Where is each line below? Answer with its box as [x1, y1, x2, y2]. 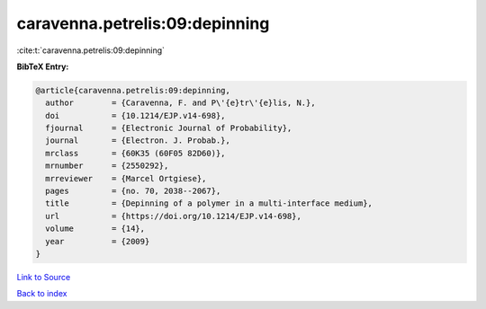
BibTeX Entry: [16, 61, 69, 72]
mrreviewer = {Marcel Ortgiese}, [45, 173, 207, 183]
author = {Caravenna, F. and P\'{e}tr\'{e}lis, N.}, [45, 98, 316, 108]
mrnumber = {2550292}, [45, 161, 169, 171]
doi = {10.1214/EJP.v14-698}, [45, 110, 226, 120]
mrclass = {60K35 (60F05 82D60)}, [45, 148, 226, 158]
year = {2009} [45, 236, 150, 246]
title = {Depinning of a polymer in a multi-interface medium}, [45, 199, 373, 208]
